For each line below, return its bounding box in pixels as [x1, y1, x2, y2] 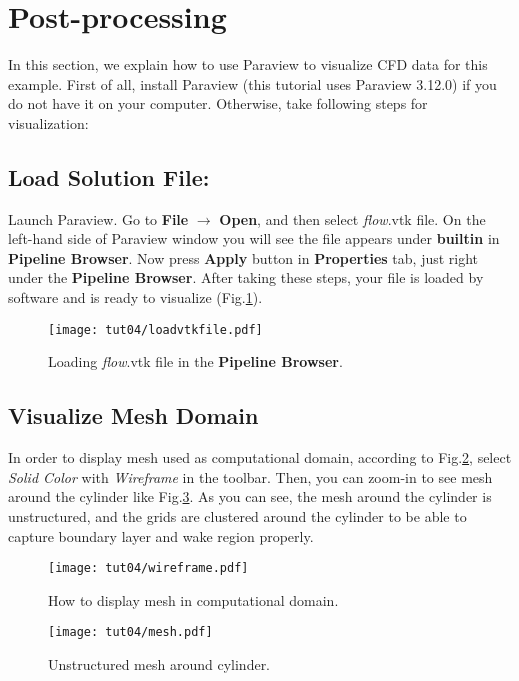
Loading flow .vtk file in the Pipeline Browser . [48, 351, 343, 372]
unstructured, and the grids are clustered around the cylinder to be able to [8, 505, 467, 526]
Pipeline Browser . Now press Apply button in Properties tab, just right [8, 247, 479, 268]
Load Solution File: [8, 161, 210, 192]
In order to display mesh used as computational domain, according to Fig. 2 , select [8, 447, 512, 468]
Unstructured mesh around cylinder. [48, 654, 271, 674]
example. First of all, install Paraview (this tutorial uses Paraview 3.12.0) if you [8, 73, 497, 94]
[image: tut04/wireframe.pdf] [48, 561, 249, 576]
